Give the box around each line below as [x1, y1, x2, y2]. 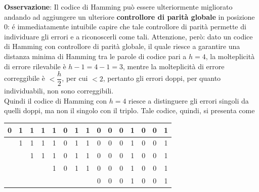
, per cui [62, 73, 88, 83]
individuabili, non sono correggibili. [4, 85, 114, 96]
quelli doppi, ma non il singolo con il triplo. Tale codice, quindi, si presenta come [4, 105, 255, 116]
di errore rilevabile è [4, 61, 66, 71]
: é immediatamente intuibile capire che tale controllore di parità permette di [8, 21, 246, 32]
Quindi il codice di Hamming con [4, 95, 107, 106]
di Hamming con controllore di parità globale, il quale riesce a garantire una [4, 41, 240, 52]
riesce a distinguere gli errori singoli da [128, 95, 249, 106]
